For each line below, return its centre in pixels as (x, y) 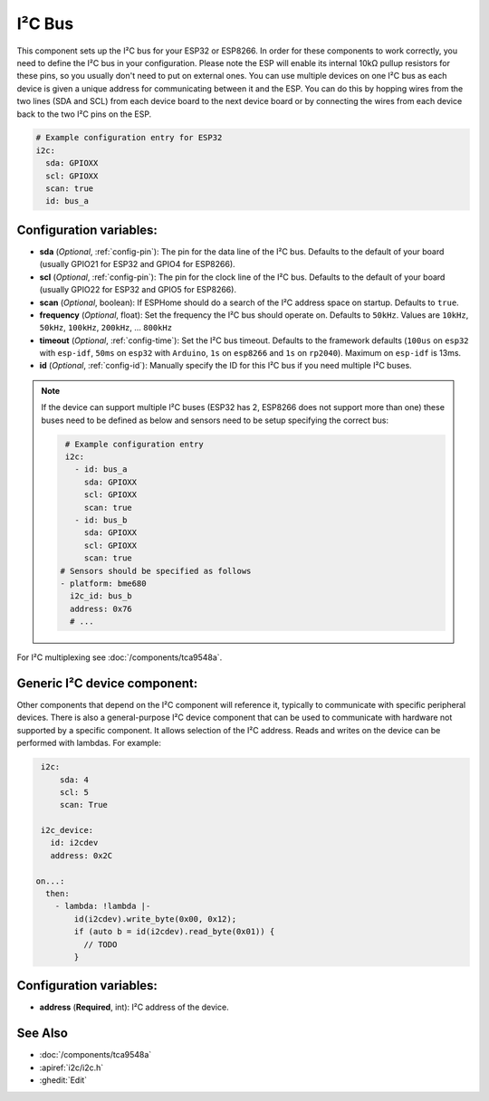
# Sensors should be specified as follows (156, 571)
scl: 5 (74, 792)
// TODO (100, 944)
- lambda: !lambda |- (103, 906)
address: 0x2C (81, 855)
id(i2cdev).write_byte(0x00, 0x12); (155, 919)
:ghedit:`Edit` (63, 1080)
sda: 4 (74, 780)
